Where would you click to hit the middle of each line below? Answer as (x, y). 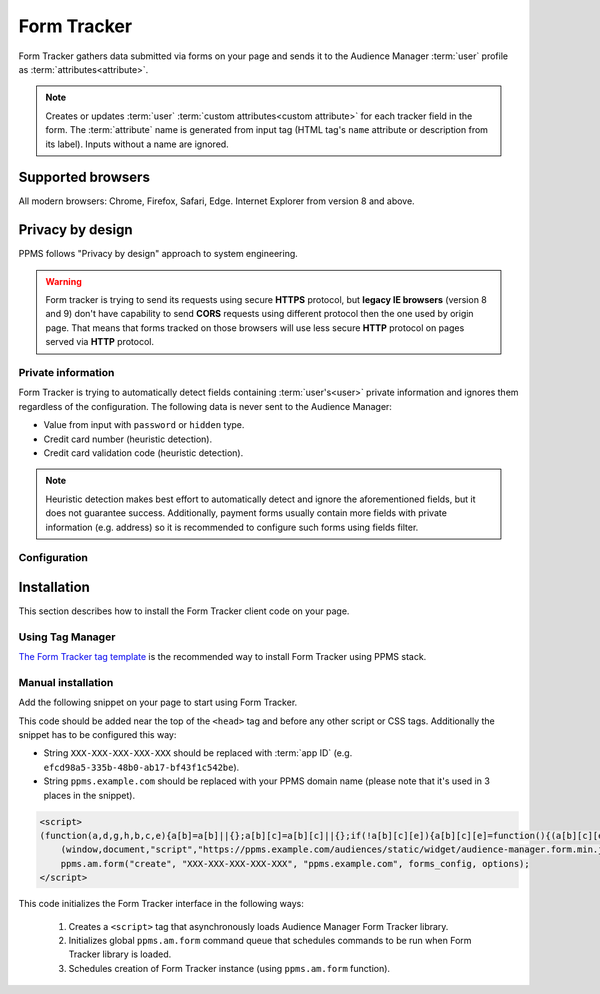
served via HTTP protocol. (100, 342)
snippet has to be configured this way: (97, 735)
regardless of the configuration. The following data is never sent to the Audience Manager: (205, 406)
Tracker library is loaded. (120, 954)
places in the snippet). (89, 795)
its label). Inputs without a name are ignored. (137, 144)
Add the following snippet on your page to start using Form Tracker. (158, 702)
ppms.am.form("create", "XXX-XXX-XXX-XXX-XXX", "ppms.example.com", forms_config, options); (295, 863)
